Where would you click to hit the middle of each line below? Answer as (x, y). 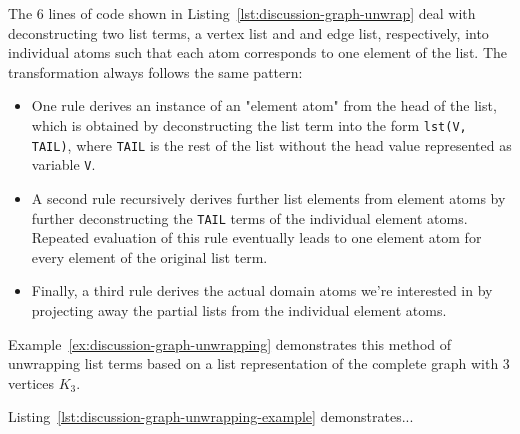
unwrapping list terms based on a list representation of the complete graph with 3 (259, 363)
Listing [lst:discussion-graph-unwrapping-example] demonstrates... (211, 416)
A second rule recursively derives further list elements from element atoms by (268, 197)
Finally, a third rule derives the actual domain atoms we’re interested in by (262, 290)
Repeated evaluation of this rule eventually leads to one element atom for (256, 237)
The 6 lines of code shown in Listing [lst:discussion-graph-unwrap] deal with (242, 13)
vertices (31, 382)
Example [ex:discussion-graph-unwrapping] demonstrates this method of (230, 343)
